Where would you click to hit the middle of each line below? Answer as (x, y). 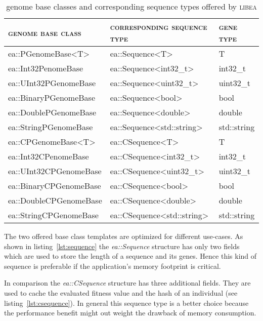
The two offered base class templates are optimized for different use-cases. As (124, 236)
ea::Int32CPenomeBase (49, 156)
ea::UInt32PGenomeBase (52, 83)
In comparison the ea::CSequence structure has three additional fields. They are (127, 283)
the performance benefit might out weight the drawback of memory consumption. (130, 313)
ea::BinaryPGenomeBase (52, 97)
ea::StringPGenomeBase (51, 127)
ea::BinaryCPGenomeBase (55, 186)
